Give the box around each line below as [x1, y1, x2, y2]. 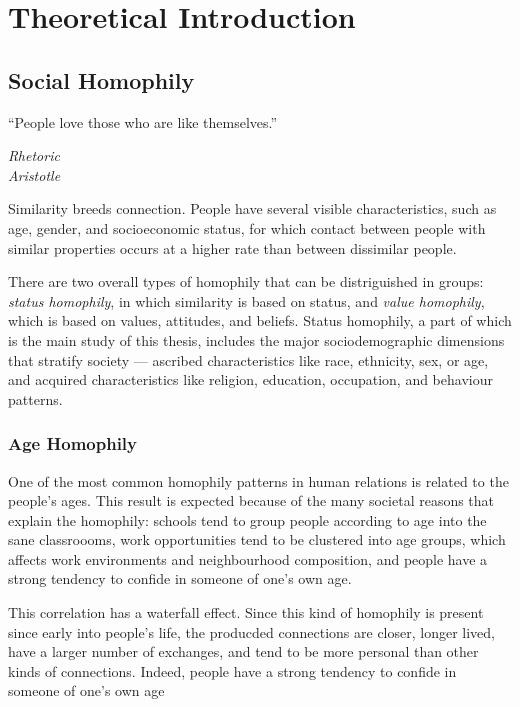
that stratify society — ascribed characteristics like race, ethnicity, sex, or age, [8, 349, 489, 370]
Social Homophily [8, 64, 195, 95]
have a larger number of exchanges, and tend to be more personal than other [8, 641, 479, 662]
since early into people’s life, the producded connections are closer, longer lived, [8, 621, 496, 642]
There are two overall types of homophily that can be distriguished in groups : [8, 271, 484, 292]
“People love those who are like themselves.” [8, 111, 278, 132]
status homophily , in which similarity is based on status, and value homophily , [8, 290, 485, 311]
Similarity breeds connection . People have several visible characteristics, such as [8, 198, 497, 219]
